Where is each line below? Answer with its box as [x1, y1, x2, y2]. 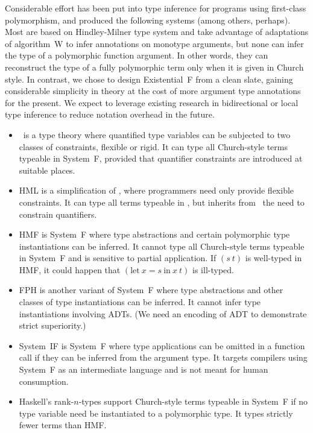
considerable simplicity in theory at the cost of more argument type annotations [5, 84, 301, 97]
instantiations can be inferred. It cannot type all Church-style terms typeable [19, 239, 305, 252]
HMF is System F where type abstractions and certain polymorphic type [19, 228, 290, 241]
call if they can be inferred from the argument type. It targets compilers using [19, 351, 308, 364]
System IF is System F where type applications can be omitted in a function [19, 339, 305, 352]
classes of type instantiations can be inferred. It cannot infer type [19, 296, 261, 308]
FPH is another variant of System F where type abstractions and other [19, 283, 283, 296]
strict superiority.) [19, 319, 86, 332]
